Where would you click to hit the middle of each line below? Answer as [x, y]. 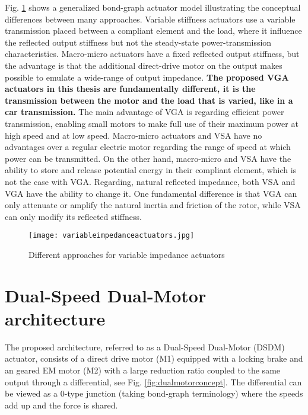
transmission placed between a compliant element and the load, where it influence [153, 31]
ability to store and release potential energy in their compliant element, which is [151, 170]
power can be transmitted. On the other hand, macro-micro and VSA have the [148, 158]
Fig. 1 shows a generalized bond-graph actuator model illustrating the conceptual [153, 7]
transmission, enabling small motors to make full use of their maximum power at [152, 123]
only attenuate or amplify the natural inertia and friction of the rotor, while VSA [153, 205]
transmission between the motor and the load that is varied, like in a [149, 100]
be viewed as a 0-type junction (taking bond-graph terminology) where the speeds [154, 393]
